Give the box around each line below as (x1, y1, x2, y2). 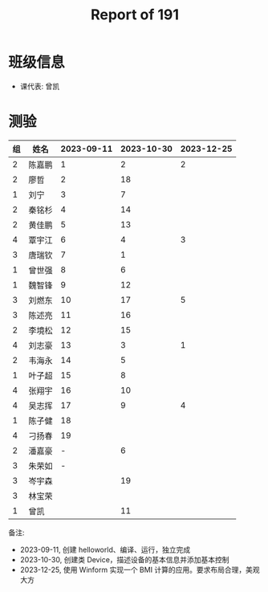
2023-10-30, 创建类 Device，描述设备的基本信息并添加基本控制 (19, 554, 230, 564)
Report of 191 (91, 6, 179, 24)
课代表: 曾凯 (19, 81, 60, 91)
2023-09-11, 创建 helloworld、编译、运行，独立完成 (19, 545, 191, 554)
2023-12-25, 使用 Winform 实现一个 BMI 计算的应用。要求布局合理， (19, 565, 246, 574)
